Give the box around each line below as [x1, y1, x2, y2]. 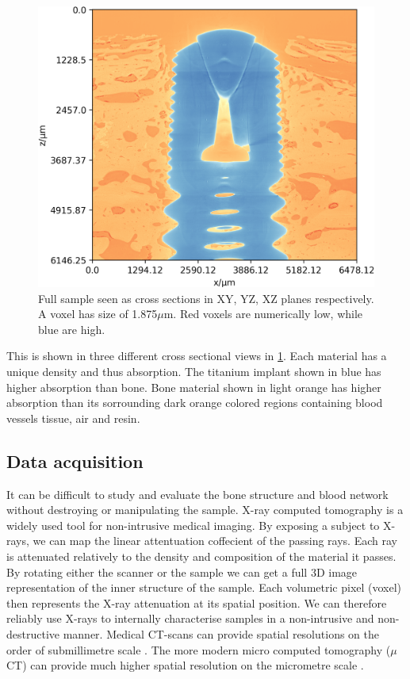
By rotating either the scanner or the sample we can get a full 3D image [6, 563, 358, 580]
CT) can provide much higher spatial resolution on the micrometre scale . [6, 657, 364, 673]
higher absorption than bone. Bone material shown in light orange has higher [6, 378, 381, 395]
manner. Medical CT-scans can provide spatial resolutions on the [63, 625, 379, 642]
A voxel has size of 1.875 [38, 305, 158, 322]
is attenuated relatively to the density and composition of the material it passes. [6, 547, 397, 564]
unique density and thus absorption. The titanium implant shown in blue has [6, 363, 381, 379]
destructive [6, 625, 60, 642]
